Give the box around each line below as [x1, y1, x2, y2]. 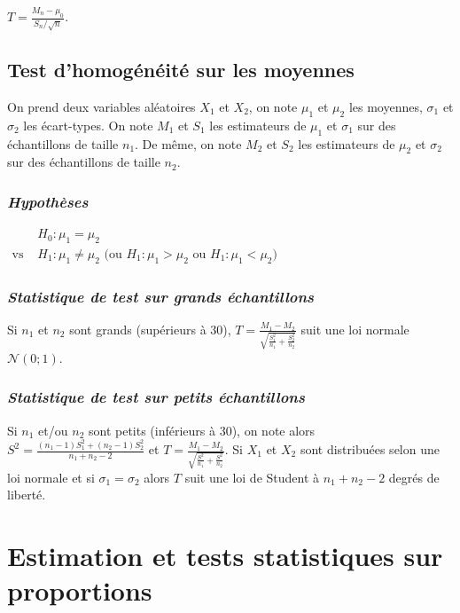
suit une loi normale [300, 319, 409, 338]
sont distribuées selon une [300, 440, 440, 459]
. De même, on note [135, 134, 242, 153]
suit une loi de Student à [184, 468, 320, 486]
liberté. [7, 485, 46, 504]
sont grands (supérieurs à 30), [69, 319, 231, 338]
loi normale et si [7, 468, 95, 486]
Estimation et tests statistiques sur [7, 538, 443, 574]
